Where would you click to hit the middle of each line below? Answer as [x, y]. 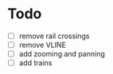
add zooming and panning [62, 54]
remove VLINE [43, 45]
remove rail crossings [54, 36]
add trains [35, 63]
